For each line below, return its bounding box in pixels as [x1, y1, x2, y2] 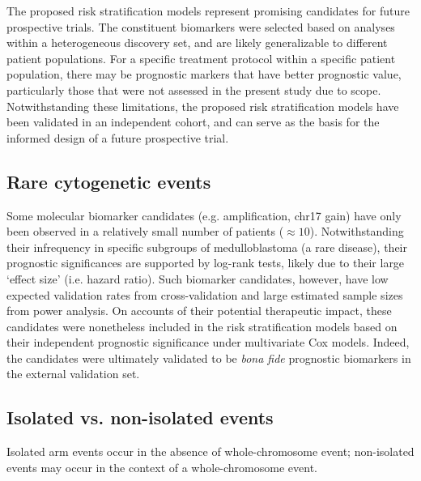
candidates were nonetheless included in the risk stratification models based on [6, 317, 398, 334]
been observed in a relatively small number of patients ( [6, 223, 284, 240]
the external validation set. [6, 365, 140, 382]
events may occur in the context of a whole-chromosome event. [6, 458, 317, 475]
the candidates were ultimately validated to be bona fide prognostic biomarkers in [6, 349, 411, 366]
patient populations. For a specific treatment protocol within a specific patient [6, 49, 396, 66]
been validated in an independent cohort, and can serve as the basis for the [6, 113, 380, 130]
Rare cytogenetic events [6, 168, 211, 194]
